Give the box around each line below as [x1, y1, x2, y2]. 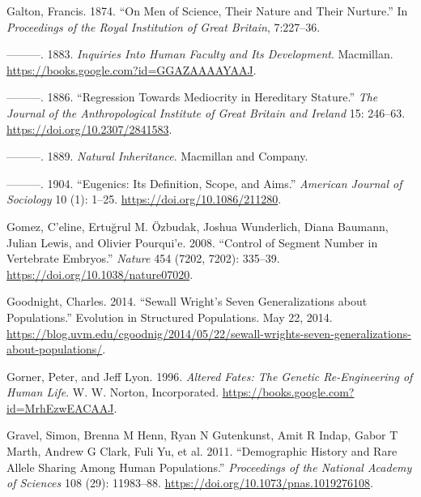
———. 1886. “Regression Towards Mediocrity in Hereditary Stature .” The [6, 88, 378, 105]
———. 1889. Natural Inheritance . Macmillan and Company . [6, 148, 308, 165]
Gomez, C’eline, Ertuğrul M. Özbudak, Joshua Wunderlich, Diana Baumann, [6, 217, 389, 234]
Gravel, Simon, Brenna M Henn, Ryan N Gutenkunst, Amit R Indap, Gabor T [6, 426, 398, 443]
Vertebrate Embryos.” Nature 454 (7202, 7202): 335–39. [6, 250, 280, 267]
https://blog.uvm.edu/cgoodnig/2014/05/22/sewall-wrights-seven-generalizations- [6, 324, 411, 341]
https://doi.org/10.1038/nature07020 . [6, 265, 193, 282]
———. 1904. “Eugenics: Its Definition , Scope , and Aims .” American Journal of [6, 174, 402, 191]
